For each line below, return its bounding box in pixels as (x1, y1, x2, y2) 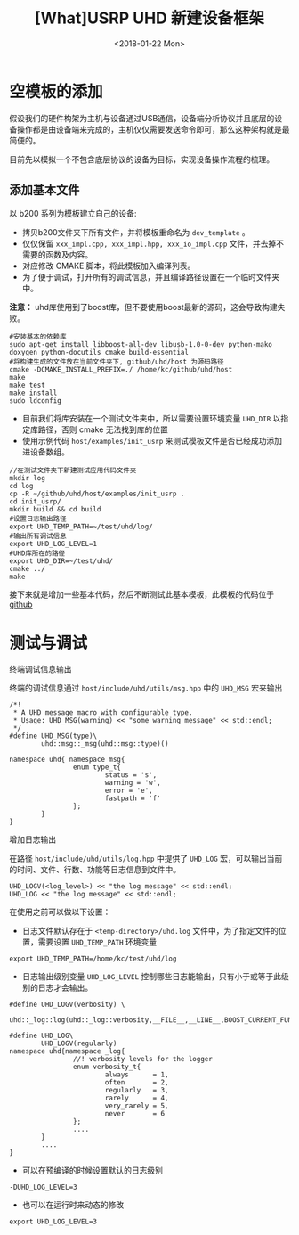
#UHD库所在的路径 (9, 549, 65, 558)
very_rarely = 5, (104, 1101, 169, 1110)
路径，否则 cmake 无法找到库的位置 (37, 424, 169, 435)
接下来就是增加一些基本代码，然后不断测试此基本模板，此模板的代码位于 (9, 589, 274, 600)
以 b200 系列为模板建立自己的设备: (9, 208, 137, 218)
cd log (9, 481, 34, 490)
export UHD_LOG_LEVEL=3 (9, 1217, 98, 1226)
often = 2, (104, 1078, 169, 1087)
